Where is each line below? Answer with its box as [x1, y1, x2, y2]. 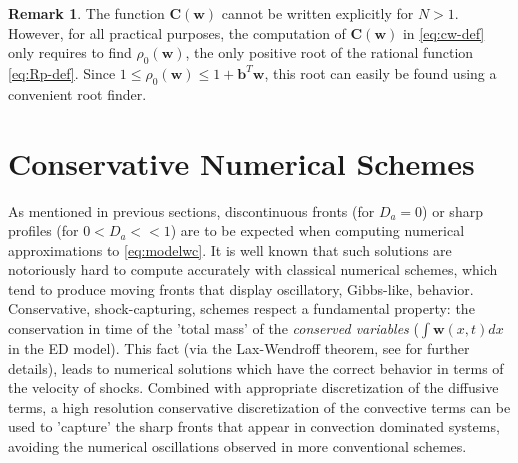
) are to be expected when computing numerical [170, 220, 465, 241]
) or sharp [422, 200, 483, 221]
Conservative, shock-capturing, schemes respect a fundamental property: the [8, 298, 475, 319]
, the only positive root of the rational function [185, 42, 474, 63]
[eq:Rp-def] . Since [8, 62, 116, 83]
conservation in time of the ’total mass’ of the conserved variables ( [8, 318, 419, 339]
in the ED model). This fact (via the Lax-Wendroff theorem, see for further [8, 338, 470, 359]
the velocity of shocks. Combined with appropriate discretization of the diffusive [8, 377, 499, 398]
